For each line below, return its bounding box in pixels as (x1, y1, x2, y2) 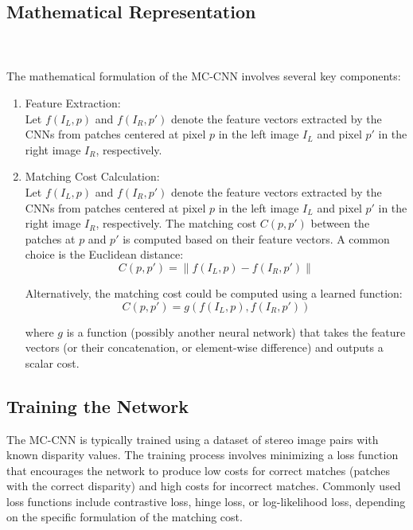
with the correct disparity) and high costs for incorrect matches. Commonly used (6, 477, 401, 494)
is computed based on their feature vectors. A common (123, 230, 390, 247)
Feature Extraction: (25, 94, 121, 111)
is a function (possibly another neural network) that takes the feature (66, 323, 406, 340)
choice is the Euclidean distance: (25, 246, 184, 263)
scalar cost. (25, 354, 80, 371)
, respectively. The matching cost (95, 215, 257, 232)
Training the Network (6, 393, 189, 418)
